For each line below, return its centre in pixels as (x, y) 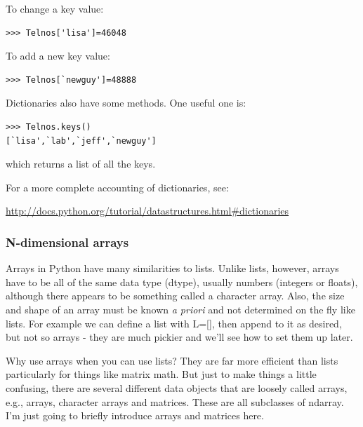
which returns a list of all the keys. (81, 164)
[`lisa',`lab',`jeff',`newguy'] (81, 141)
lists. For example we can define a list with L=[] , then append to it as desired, (174, 323)
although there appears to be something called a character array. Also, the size (175, 296)
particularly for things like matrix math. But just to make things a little (161, 374)
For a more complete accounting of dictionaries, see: (117, 187)
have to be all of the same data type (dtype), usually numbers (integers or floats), (182, 282)
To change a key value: (55, 8)
